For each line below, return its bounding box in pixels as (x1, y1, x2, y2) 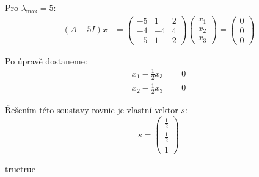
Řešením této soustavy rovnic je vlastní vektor (5, 103, 178, 116)
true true (5, 162, 35, 175)
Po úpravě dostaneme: (5, 54, 87, 67)
